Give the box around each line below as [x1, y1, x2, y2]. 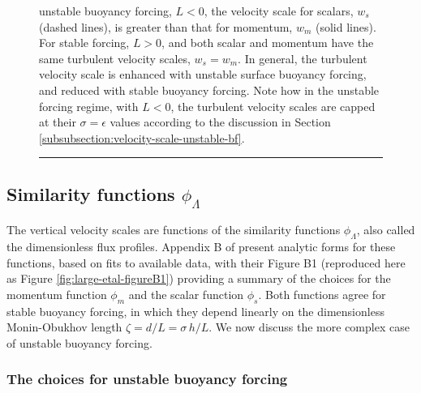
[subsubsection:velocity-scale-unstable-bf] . [39, 129, 245, 146]
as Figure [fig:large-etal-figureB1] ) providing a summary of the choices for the [6, 270, 391, 287]
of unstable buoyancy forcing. [6, 334, 153, 351]
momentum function [6, 285, 107, 302]
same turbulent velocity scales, [39, 49, 191, 66]
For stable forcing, [39, 34, 130, 51]
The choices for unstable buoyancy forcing [6, 369, 288, 389]
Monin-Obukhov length [6, 318, 122, 335]
